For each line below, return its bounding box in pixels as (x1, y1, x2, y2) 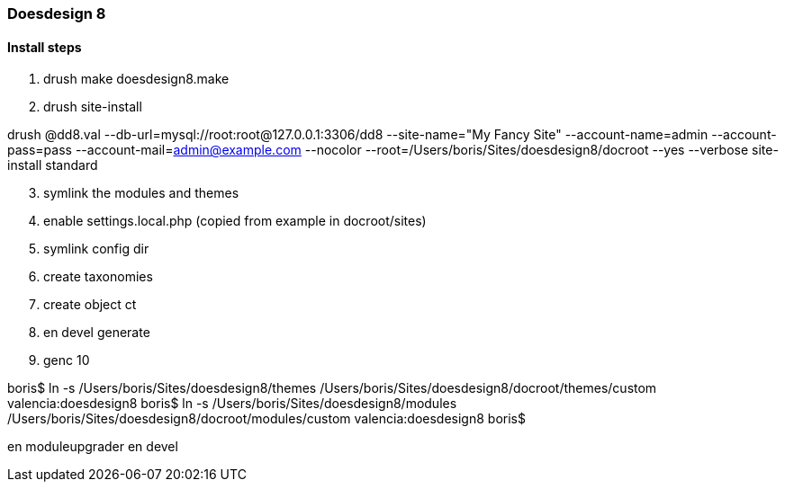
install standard (7, 157, 98, 173)
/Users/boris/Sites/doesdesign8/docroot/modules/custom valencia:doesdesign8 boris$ (7, 411, 526, 427)
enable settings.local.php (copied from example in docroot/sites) (43, 213, 427, 229)
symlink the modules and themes (43, 185, 239, 201)
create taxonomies (43, 269, 153, 285)
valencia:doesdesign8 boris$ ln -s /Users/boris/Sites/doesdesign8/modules (7, 396, 457, 412)
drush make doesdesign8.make (43, 71, 230, 87)
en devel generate (43, 325, 150, 341)
